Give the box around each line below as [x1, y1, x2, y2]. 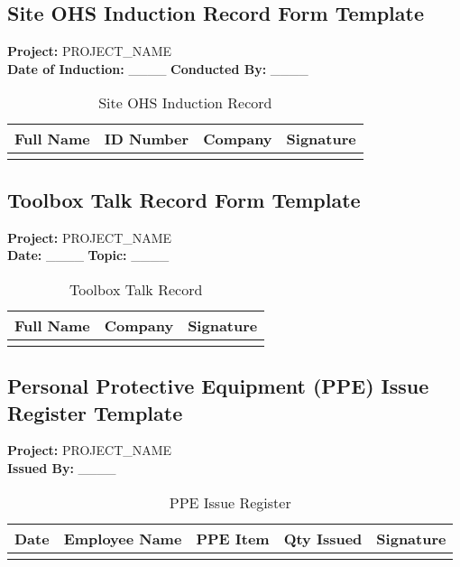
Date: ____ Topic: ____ [7, 246, 170, 265]
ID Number [104, 128, 189, 150]
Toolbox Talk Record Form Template [7, 185, 361, 213]
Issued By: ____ [7, 458, 116, 477]
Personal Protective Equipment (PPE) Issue [7, 372, 429, 400]
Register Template [7, 398, 183, 426]
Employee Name [63, 527, 182, 549]
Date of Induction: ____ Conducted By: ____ [7, 59, 308, 78]
